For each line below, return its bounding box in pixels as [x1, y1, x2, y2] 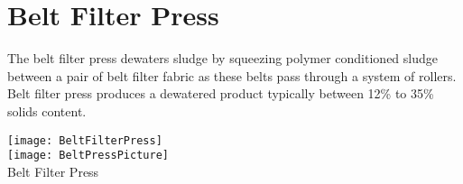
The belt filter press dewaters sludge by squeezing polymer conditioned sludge [7, 49, 438, 68]
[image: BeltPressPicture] [7, 149, 169, 162]
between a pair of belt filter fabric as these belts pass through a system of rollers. [7, 66, 457, 85]
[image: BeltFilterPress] [7, 133, 162, 147]
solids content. [7, 101, 87, 120]
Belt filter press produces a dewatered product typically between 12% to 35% [7, 84, 434, 103]
